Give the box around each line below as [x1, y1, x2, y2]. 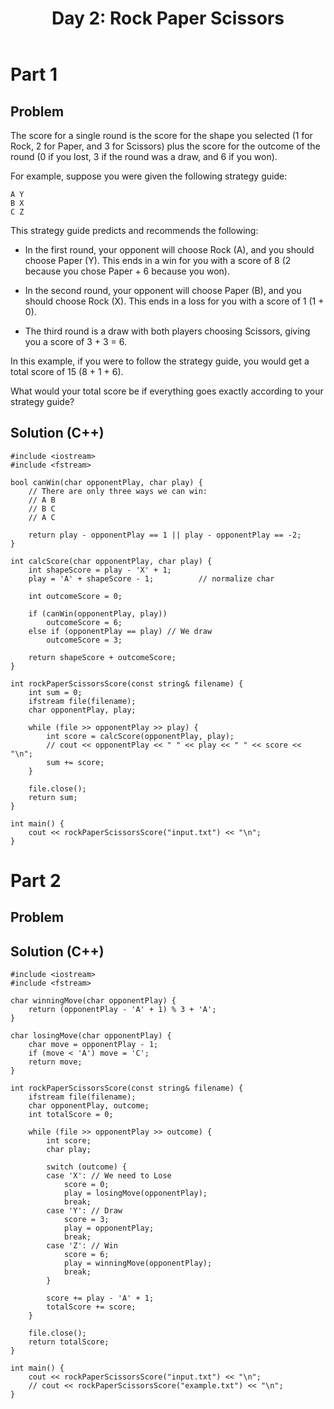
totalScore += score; [46, 1302, 137, 1312]
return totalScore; [28, 1337, 110, 1347]
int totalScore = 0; [28, 1110, 114, 1120]
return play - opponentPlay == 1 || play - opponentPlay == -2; [28, 530, 302, 540]
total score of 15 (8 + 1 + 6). [10, 366, 124, 377]
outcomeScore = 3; [46, 635, 123, 645]
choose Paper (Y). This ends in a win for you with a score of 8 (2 [24, 255, 292, 266]
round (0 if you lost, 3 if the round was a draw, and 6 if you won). [10, 151, 278, 162]
